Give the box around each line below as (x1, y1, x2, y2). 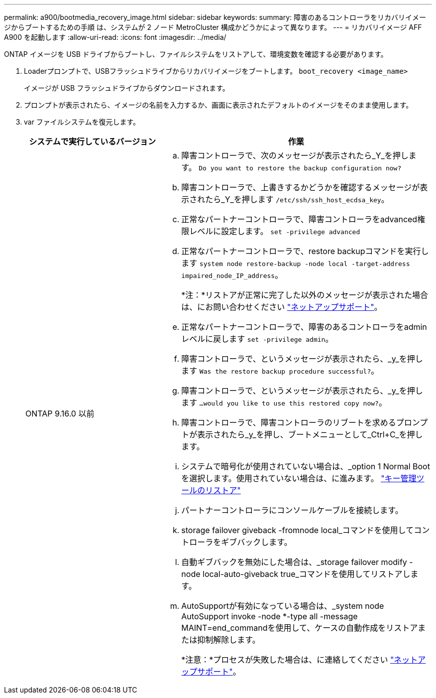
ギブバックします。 (221, 537, 292, 547)
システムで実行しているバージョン (29, 137, 156, 146)
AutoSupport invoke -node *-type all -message (181, 611, 358, 621)
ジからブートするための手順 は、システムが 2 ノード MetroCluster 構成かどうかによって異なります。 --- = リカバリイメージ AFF (4, 23, 422, 31)
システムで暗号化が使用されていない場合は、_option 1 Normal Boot (181, 461, 430, 471)
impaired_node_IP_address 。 (181, 270, 283, 280)
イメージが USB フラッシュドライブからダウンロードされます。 (24, 84, 229, 92)
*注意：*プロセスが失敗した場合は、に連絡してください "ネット (181, 655, 418, 665)
